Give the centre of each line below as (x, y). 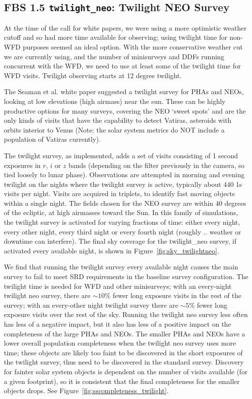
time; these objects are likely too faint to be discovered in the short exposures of (123, 352)
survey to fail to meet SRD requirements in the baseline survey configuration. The (126, 276)
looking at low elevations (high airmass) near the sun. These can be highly (115, 101)
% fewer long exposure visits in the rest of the (173, 295)
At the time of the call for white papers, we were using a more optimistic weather (125, 27)
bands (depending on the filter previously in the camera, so (157, 165)
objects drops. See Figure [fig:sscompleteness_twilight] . (86, 391)
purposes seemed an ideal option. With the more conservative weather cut (133, 46)
